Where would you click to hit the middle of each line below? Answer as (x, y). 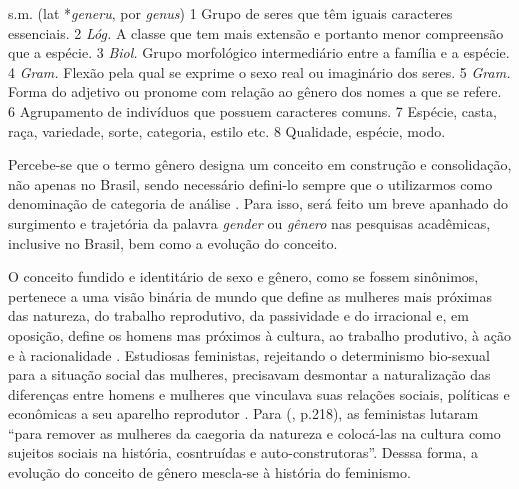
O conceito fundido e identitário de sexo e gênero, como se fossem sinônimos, (243, 276)
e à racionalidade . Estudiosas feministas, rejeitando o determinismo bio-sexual (249, 354)
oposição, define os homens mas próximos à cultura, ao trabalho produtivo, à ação (259, 334)
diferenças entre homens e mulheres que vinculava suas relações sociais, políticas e (259, 393)
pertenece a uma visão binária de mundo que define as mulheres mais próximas (250, 295)
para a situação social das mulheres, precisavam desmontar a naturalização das (249, 374)
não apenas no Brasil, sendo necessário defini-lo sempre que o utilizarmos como (250, 183)
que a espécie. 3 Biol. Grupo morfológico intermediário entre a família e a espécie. (259, 52)
